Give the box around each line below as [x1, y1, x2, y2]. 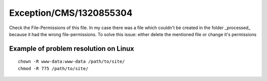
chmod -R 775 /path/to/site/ [18, 66, 89, 71]
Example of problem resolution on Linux [9, 44, 134, 53]
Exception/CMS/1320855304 [9, 7, 133, 18]
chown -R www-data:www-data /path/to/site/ [18, 59, 125, 64]
